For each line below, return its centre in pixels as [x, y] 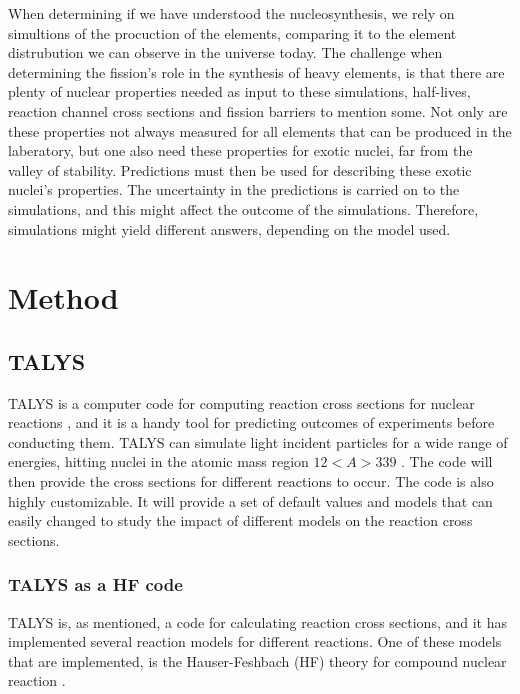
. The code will [447, 461]
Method [63, 297]
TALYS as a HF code [95, 584]
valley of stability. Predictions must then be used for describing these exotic [240, 169]
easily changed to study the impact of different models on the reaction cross [240, 520]
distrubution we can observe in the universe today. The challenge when [225, 52]
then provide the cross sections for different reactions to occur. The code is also [251, 481]
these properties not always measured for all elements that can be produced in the [260, 130]
